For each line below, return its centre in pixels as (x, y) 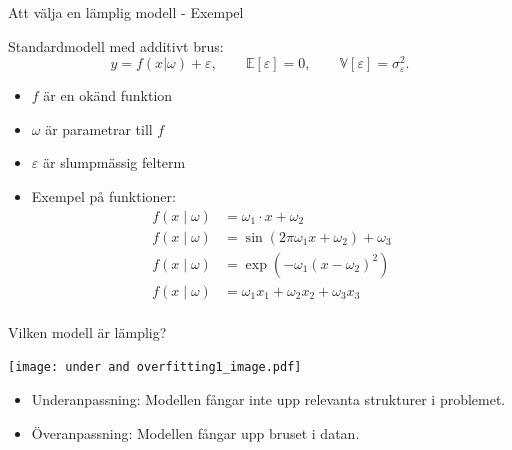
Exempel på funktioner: (103, 196)
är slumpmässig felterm (114, 162)
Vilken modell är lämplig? (87, 331)
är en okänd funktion (108, 95)
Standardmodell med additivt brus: (116, 45)
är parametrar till (99, 128)
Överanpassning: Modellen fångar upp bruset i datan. (195, 432)
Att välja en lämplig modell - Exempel (126, 12)
